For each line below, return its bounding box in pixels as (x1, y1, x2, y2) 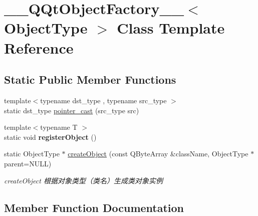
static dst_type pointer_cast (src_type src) (4, 105, 139, 115)
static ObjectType (4, 148, 60, 159)
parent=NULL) (4, 158, 52, 168)
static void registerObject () (4, 131, 97, 142)
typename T (40, 122, 78, 132)
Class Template (117, 18, 225, 38)
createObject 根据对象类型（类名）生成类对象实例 (4, 175, 163, 185)
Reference (4, 37, 74, 58)
